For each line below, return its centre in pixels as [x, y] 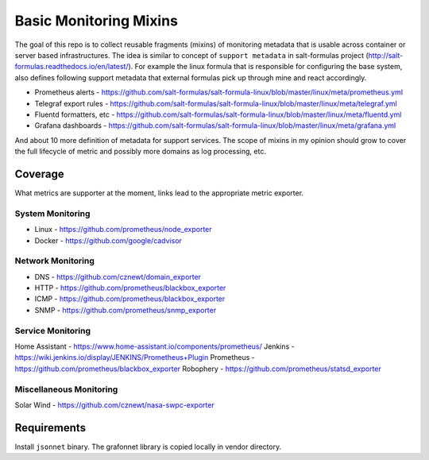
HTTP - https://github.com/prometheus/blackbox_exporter [130, 288]
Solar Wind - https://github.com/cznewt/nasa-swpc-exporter [114, 404]
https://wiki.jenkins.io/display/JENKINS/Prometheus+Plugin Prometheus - [135, 358]
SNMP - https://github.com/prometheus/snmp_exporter [126, 310]
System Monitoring [52, 213]
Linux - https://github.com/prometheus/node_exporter [123, 230]
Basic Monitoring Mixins [97, 21]
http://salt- [386, 55]
